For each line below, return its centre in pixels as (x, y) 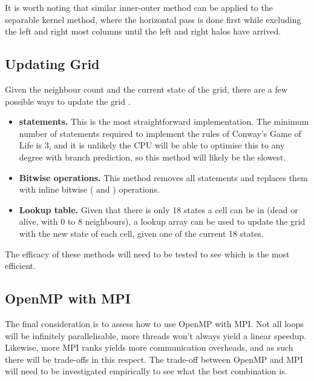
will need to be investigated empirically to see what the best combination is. (146, 371)
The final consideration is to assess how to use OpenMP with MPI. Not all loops (154, 323)
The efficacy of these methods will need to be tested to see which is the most (147, 253)
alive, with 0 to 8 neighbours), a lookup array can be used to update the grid (162, 221)
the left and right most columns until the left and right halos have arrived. (143, 31)
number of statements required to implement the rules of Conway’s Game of (160, 133)
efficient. (20, 266)
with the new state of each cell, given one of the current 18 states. (141, 233)
